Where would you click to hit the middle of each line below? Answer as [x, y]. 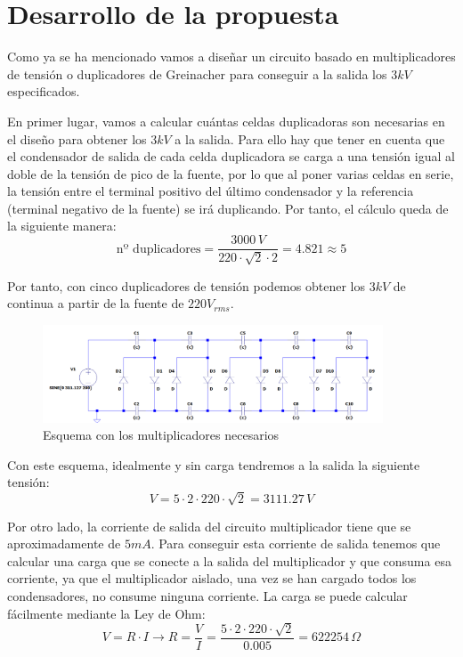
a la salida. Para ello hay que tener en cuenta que [310, 138]
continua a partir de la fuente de [96, 303]
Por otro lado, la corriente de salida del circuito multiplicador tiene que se [209, 526]
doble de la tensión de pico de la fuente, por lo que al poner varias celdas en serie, [231, 173]
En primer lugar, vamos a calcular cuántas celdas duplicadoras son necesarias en [226, 121]
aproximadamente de [64, 543]
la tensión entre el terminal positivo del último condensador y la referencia [211, 191]
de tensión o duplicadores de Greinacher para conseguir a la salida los [197, 73]
